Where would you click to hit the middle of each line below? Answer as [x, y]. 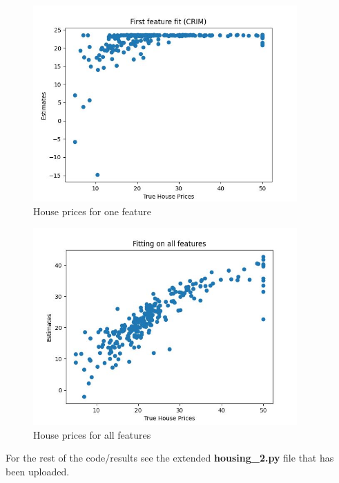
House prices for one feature [92, 211]
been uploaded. [38, 471]
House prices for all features [92, 434]
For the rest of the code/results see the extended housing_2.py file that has [170, 458]
